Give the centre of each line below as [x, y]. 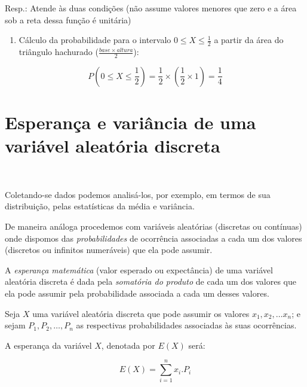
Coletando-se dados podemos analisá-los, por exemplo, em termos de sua [138, 194]
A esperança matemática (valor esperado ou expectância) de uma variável [139, 269]
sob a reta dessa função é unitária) [68, 19]
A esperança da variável [48, 345]
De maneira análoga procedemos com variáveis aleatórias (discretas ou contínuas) [153, 226]
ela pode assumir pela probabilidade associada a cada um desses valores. [137, 293]
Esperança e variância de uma [131, 122]
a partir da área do [249, 40]
